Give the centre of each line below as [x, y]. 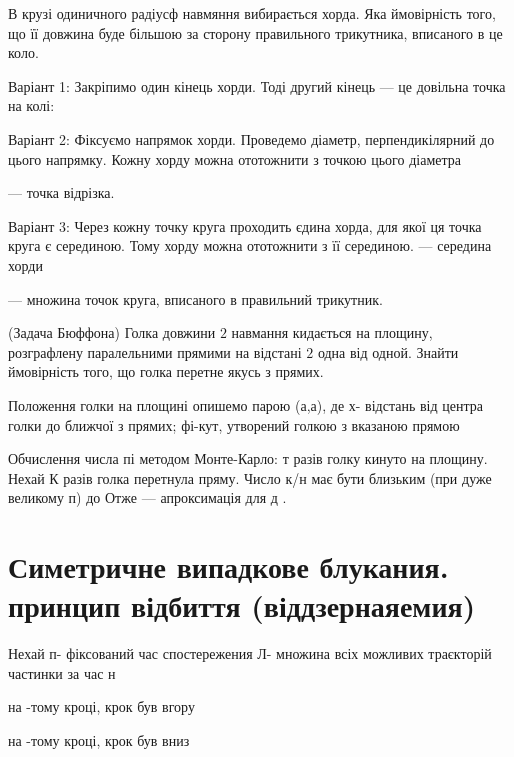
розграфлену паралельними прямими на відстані [155, 351]
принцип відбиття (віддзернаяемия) [242, 605]
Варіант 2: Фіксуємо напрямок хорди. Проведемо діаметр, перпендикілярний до [251, 138]
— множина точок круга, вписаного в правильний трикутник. [195, 298]
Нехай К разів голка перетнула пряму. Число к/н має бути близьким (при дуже [250, 477]
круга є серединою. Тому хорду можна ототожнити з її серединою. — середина [250, 245]
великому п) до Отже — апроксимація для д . [147, 497]
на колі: [31, 105]
